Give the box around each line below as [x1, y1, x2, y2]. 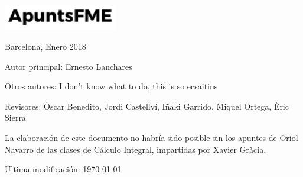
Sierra [5, 111, 26, 124]
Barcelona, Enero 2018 [5, 40, 86, 53]
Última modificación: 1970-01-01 [5, 163, 122, 175]
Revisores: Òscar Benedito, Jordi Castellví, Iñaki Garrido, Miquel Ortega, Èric [5, 99, 289, 112]
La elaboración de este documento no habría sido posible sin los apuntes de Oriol [5, 131, 298, 144]
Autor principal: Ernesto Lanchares [5, 60, 132, 72]
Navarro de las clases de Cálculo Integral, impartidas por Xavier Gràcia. [5, 143, 266, 155]
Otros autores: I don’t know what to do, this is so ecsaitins [5, 80, 218, 92]
